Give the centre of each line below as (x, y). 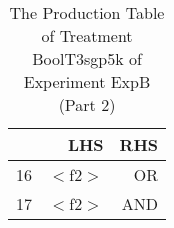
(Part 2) (87, 104)
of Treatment (87, 35)
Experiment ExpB (87, 81)
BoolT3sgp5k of (87, 58)
